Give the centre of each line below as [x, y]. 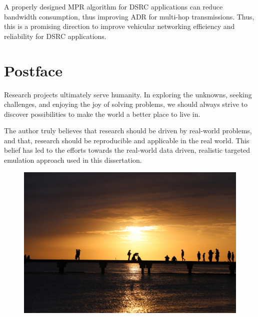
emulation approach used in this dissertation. [73, 160]
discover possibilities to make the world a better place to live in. [102, 114]
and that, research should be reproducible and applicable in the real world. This [127, 140]
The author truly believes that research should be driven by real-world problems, [128, 131]
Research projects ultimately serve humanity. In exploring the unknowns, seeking [128, 94]
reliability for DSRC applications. [55, 36]
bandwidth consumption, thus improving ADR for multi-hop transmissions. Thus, [129, 16]
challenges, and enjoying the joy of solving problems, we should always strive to [126, 104]
